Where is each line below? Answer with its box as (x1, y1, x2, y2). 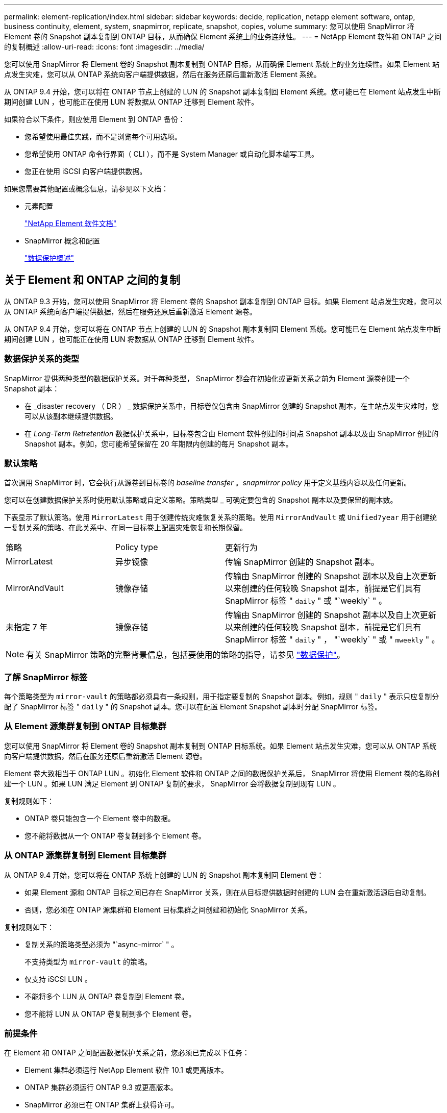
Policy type (115, 542, 158, 553)
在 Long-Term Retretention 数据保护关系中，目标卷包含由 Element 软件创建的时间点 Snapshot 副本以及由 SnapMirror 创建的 (24, 429, 439, 438)
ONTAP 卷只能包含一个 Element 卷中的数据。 (24, 813, 175, 823)
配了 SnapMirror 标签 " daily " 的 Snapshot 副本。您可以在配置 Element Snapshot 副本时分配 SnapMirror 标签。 (4, 702, 382, 711)
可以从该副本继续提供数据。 (24, 411, 117, 421)
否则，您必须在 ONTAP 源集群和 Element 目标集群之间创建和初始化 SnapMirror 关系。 (24, 905, 312, 914)
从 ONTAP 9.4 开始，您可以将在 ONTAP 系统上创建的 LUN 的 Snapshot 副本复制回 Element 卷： (4, 870, 324, 879)
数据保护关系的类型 (4, 354, 80, 364)
